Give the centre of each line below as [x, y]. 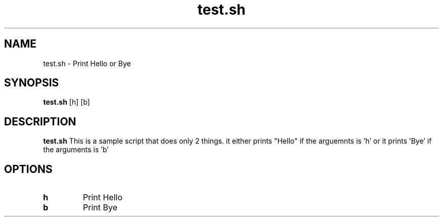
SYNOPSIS [32, 83]
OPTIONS [28, 169]
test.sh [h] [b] [67, 102]
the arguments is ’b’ [76, 150]
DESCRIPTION [40, 121]
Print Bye [100, 208]
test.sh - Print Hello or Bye [87, 63]
